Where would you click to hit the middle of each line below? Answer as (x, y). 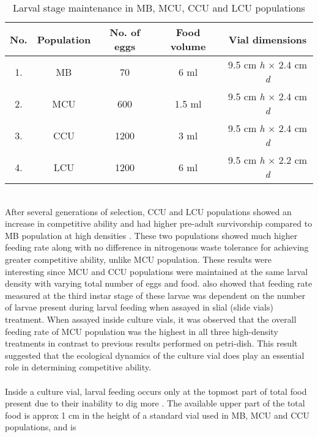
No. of (125, 32)
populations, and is (41, 427)
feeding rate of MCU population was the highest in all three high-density (142, 331)
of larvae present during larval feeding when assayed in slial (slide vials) (139, 307)
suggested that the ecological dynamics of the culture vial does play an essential (155, 355)
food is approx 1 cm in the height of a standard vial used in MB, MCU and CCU (157, 415)
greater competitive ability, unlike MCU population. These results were (138, 259)
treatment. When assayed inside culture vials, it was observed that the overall (151, 319)
